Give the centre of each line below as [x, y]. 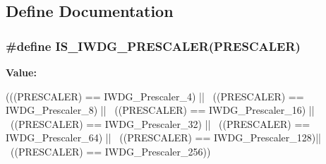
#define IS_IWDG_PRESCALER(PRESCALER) [153, 46]
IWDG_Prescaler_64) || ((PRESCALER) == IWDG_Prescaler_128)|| [163, 137]
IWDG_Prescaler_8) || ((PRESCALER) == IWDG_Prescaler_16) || [160, 110]
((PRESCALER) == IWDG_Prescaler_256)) [110, 151]
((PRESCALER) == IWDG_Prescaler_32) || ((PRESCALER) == [160, 123]
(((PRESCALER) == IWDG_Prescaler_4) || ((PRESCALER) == [155, 96]
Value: [21, 72]
